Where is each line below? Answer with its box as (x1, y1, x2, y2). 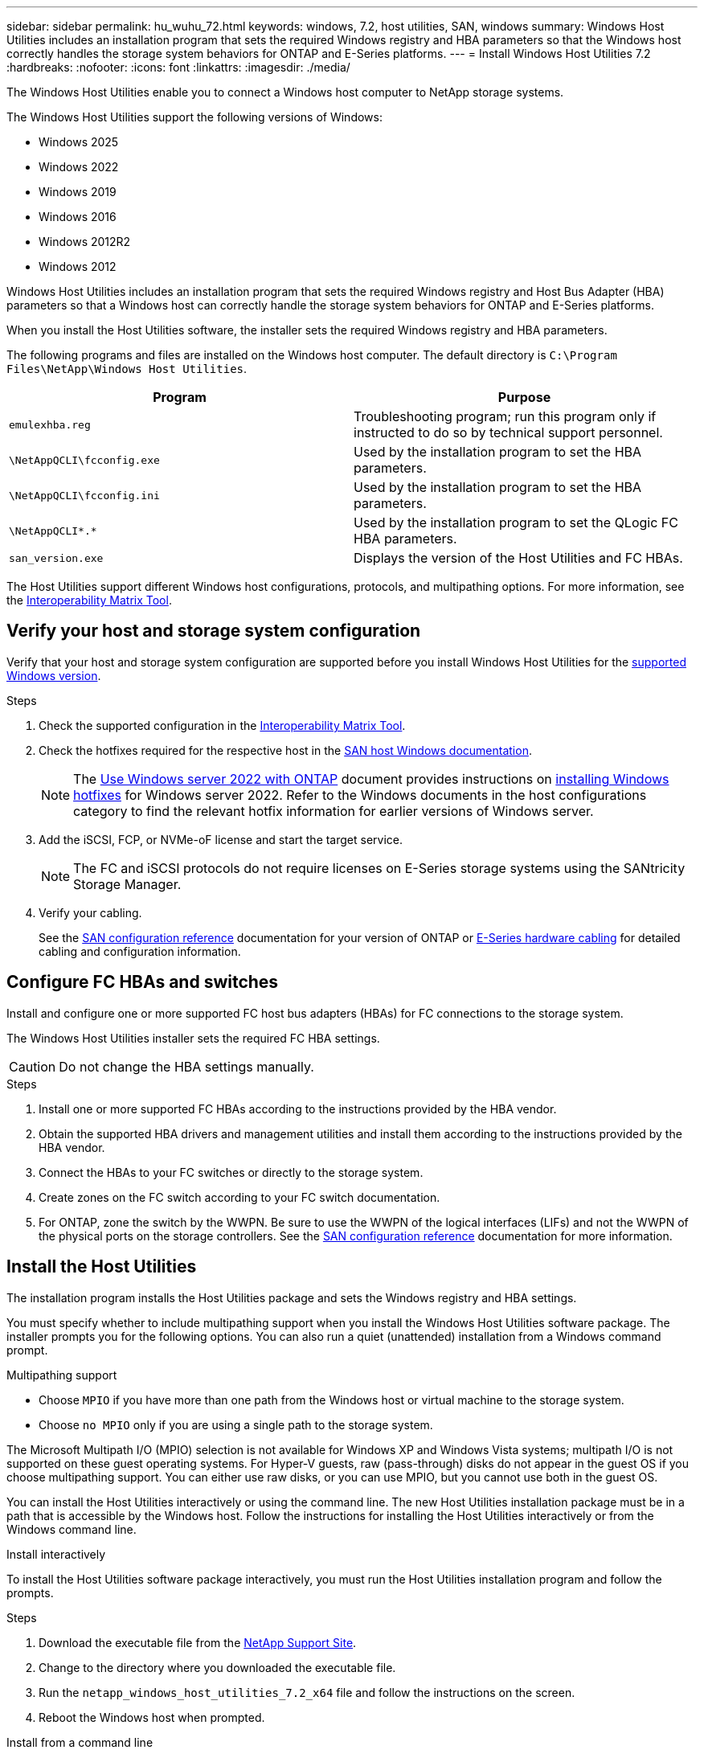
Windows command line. (6, 1522, 137, 1536)
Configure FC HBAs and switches (6, 972, 279, 993)
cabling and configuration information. (39, 944, 241, 958)
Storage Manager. (73, 875, 182, 892)
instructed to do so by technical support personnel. (354, 424, 663, 441)
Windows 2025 (39, 135, 119, 149)
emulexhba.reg (9, 418, 91, 431)
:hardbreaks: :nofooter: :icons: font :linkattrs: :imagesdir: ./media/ (6, 60, 350, 74)
